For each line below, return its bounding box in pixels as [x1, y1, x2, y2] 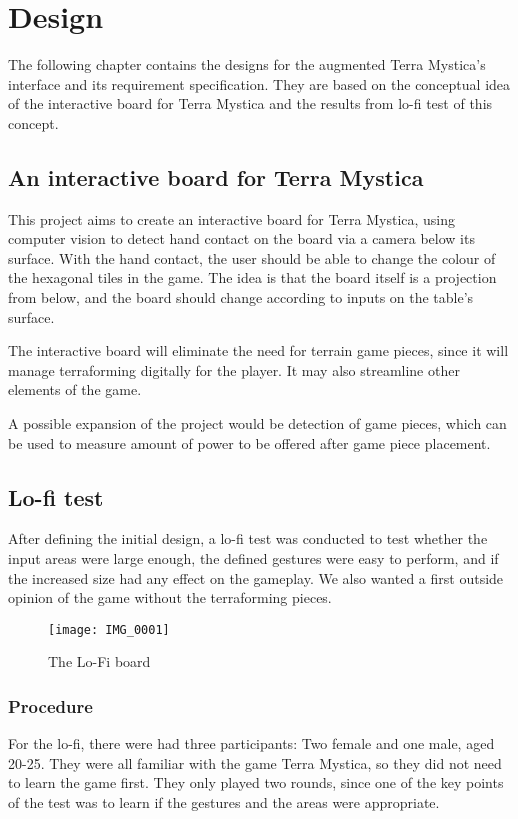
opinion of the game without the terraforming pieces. [8, 587, 332, 608]
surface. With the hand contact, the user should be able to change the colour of [8, 247, 496, 268]
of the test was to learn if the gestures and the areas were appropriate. [8, 792, 440, 813]
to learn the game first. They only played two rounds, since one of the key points [8, 772, 504, 793]
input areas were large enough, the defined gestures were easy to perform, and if [8, 548, 499, 569]
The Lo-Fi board [48, 651, 151, 672]
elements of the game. [8, 379, 142, 400]
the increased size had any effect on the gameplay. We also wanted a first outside [8, 567, 504, 588]
